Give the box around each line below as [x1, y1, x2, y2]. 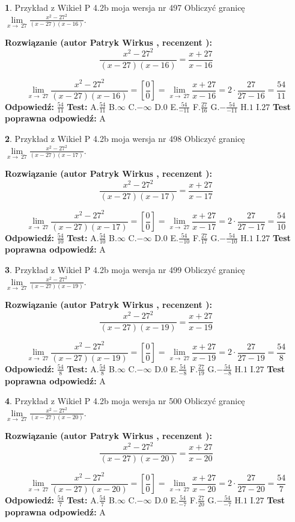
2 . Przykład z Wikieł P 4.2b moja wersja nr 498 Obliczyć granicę [5, 132, 245, 145]
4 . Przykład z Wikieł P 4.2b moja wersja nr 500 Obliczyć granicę [5, 395, 245, 407]
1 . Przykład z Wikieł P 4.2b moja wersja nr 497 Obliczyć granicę [5, 1, 245, 13]
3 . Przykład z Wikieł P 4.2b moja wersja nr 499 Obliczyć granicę [5, 263, 245, 276]
